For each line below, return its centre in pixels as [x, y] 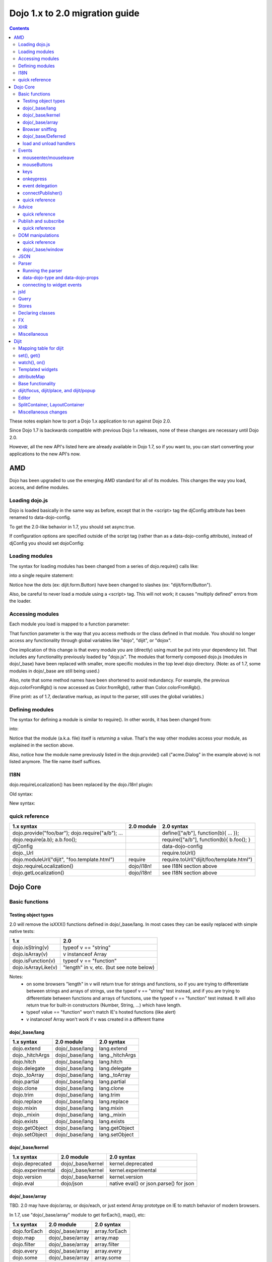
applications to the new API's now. [45, 454]
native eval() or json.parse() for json [152, 1184]
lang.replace [114, 1101]
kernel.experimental [133, 1170]
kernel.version [126, 1177]
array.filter [107, 1244]
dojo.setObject [30, 1135]
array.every [108, 1251]
